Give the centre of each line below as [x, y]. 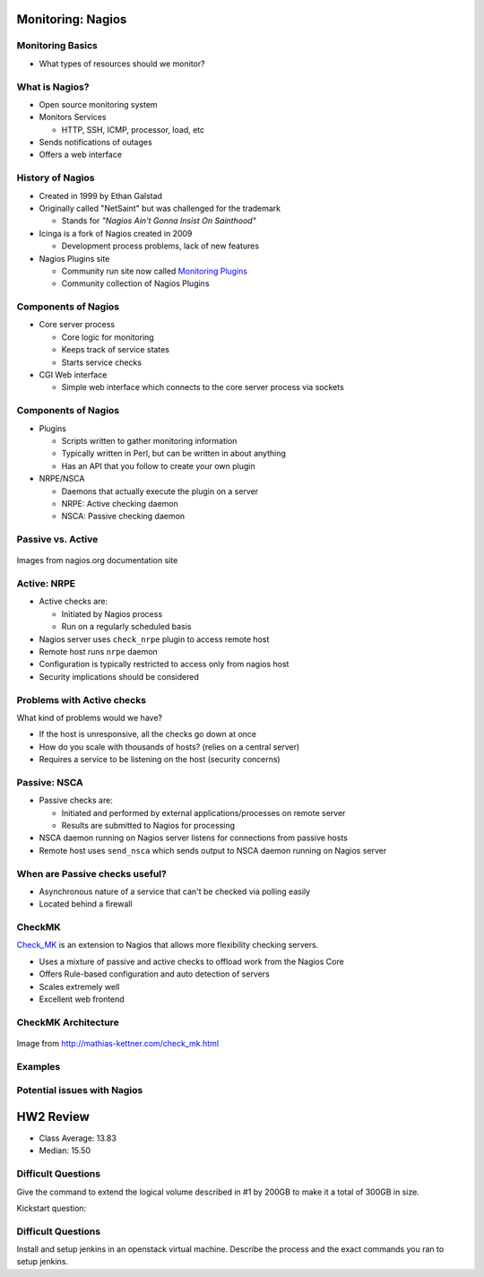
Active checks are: [73, 602]
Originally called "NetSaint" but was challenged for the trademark [160, 208]
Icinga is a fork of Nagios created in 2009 [116, 233]
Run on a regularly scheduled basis [126, 627]
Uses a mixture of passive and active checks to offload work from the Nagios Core [191, 961]
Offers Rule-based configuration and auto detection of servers [155, 974]
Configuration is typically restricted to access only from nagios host [164, 665]
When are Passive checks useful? [92, 873]
